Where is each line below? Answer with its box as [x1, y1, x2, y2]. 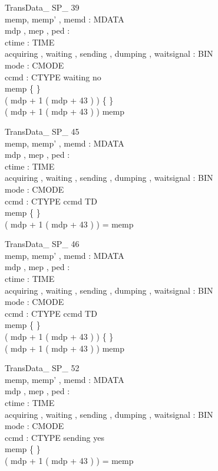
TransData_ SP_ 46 [5, 238, 80, 250]
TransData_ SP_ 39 [5, 1, 80, 13]
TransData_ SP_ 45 [5, 125, 80, 137]
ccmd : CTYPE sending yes [5, 431, 104, 443]
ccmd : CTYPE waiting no [5, 70, 101, 83]
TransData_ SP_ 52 [5, 362, 80, 374]
